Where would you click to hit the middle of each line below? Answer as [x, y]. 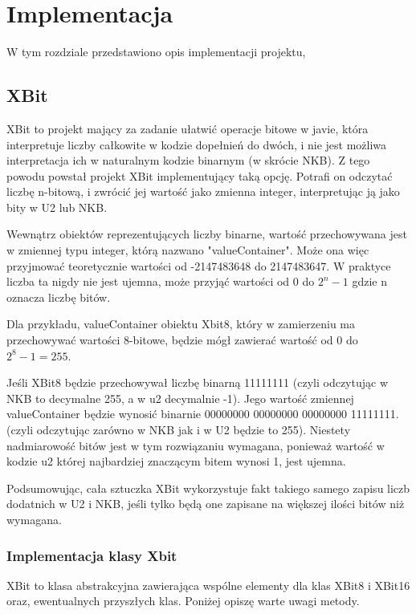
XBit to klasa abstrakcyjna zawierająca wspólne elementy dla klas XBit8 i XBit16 [208, 585]
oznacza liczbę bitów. [59, 297]
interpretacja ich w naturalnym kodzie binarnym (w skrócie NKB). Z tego [188, 160]
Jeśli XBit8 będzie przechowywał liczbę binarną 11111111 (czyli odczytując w [197, 382]
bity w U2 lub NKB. [57, 207]
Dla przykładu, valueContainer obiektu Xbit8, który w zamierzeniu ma [181, 324]
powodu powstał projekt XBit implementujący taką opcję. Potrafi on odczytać [200, 175]
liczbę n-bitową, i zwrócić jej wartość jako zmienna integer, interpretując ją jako [203, 191]
